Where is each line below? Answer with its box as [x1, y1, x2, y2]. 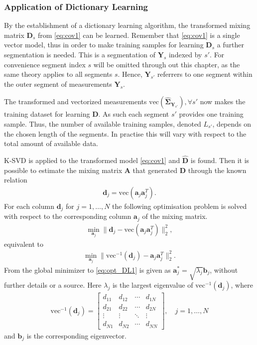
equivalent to [4, 238, 43, 249]
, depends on [212, 118, 252, 129]
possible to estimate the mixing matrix [4, 165, 123, 175]
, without [210, 264, 238, 275]
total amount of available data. [4, 138, 99, 149]
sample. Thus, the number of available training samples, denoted [4, 118, 201, 129]
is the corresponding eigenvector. [26, 330, 127, 341]
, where [231, 280, 253, 290]
